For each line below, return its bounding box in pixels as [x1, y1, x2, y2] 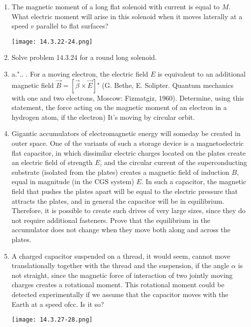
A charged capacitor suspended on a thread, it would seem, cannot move [11, 250, 230, 261]
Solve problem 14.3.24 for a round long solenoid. [11, 52, 157, 62]
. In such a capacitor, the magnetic [141, 176, 247, 187]
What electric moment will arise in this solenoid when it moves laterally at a [11, 11, 243, 21]
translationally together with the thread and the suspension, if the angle [11, 260, 229, 271]
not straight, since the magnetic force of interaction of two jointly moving [11, 270, 233, 280]
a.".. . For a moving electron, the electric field [11, 69, 148, 79]
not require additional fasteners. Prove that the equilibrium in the [11, 215, 211, 225]
